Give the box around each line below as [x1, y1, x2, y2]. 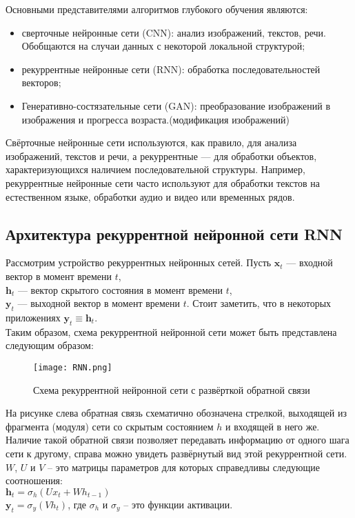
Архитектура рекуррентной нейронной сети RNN [6, 223, 343, 244]
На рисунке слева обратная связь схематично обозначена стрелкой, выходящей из [6, 406, 347, 420]
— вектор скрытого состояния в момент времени [17, 282, 223, 297]
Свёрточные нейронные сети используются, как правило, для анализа [6, 135, 297, 150]
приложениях [6, 310, 61, 324]
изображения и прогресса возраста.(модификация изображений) [21, 112, 290, 126]
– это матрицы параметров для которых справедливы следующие [48, 459, 320, 474]
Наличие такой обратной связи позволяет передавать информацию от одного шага [6, 432, 349, 447]
